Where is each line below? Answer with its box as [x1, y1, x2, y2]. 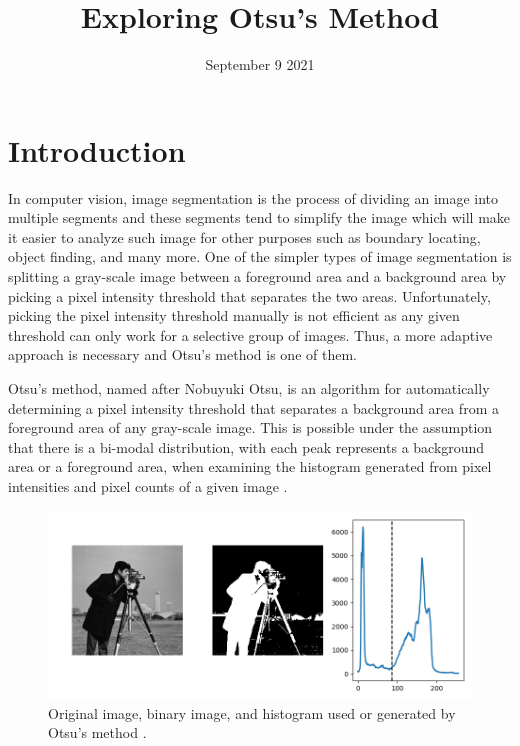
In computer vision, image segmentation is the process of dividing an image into [8, 187, 499, 208]
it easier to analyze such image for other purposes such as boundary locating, [8, 226, 481, 247]
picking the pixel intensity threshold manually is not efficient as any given [8, 305, 460, 326]
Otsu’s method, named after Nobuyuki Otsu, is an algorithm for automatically [8, 378, 490, 398]
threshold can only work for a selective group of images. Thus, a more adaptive [8, 324, 493, 345]
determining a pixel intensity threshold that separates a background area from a [8, 397, 499, 418]
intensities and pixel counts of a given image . [8, 475, 288, 496]
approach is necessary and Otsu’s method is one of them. [8, 344, 357, 365]
